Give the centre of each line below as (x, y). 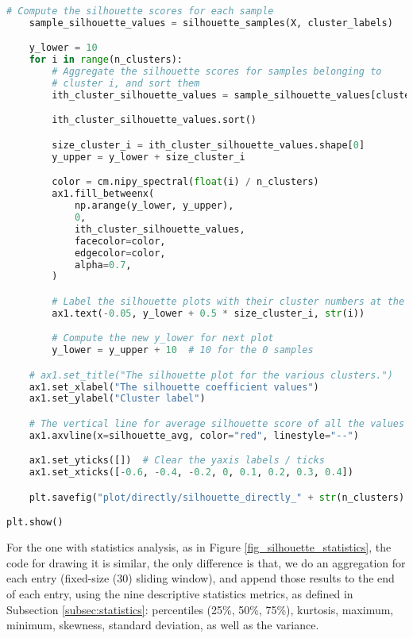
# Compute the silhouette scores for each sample (140, 11)
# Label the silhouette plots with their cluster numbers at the (228, 301)
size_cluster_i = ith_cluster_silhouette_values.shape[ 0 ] (208, 145)
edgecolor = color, (120, 253)
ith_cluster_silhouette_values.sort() (154, 120)
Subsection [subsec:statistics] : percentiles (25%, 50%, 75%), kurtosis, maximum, (200, 609)
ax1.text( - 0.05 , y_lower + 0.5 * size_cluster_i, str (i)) (208, 313)
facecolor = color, (120, 241)
